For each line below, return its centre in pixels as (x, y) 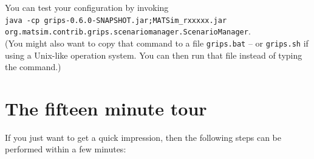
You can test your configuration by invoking (87, 7)
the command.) (33, 67)
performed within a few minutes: (66, 149)
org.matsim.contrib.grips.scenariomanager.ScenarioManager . (128, 31)
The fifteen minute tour (106, 108)
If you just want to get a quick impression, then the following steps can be (143, 137)
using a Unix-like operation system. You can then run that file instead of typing (154, 55)
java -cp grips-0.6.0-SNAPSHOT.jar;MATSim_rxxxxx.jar (116, 20)
